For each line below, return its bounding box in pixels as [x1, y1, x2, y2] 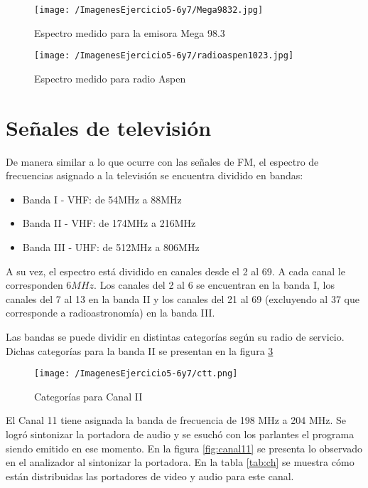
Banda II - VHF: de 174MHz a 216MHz [22, 216, 196, 230]
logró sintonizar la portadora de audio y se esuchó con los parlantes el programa [6, 427, 355, 441]
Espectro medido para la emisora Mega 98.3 [34, 25, 225, 40]
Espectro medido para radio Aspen [34, 70, 186, 85]
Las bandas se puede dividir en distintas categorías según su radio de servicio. [6, 329, 345, 344]
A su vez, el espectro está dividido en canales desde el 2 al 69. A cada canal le [6, 263, 345, 278]
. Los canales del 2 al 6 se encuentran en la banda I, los [94, 277, 335, 292]
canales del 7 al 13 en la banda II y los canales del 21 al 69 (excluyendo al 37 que [6, 291, 359, 306]
